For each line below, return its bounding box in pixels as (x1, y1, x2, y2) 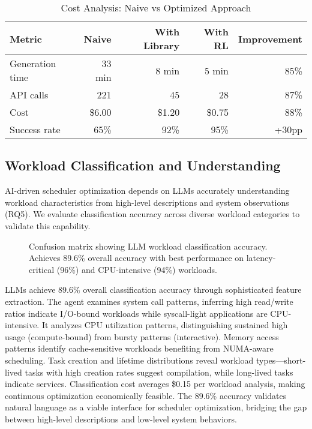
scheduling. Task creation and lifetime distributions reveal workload (5, 353, 254, 366)
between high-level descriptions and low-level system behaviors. (5, 412, 237, 425)
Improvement (238, 31, 302, 46)
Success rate (10, 122, 61, 136)
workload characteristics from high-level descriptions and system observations (5, 196, 289, 208)
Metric (10, 31, 42, 46)
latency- (246, 251, 276, 264)
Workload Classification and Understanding (5, 156, 281, 175)
